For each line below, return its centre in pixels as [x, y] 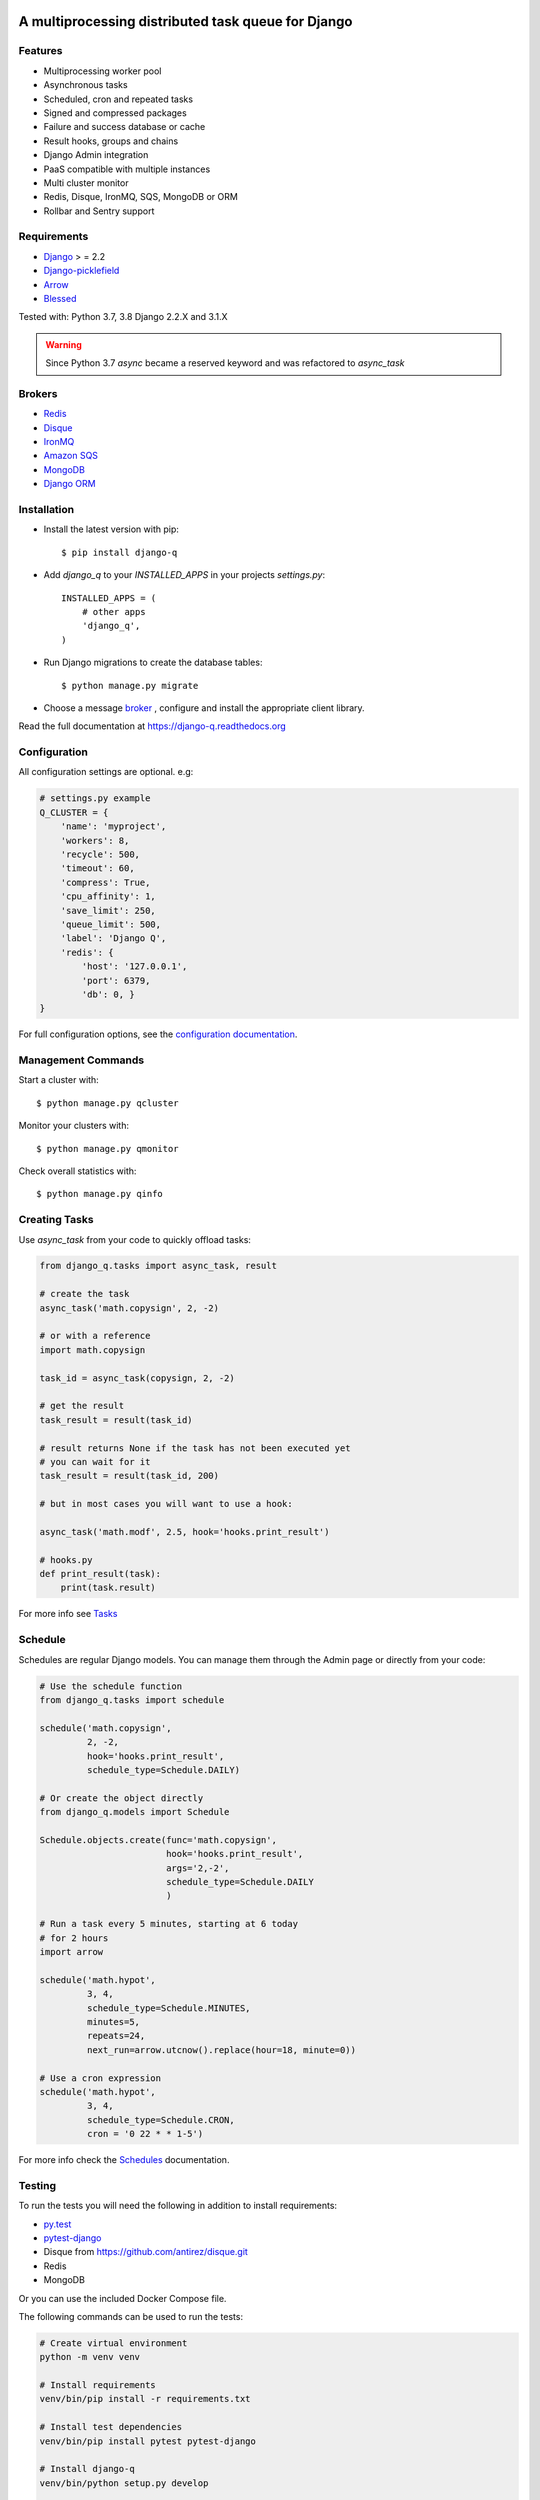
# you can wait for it [95, 1461]
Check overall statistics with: [77, 1171]
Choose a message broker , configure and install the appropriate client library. [204, 707]
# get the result [82, 1406]
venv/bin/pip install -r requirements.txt [145, 2399]
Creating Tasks [56, 1220]
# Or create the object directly [121, 1798]
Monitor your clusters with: [74, 1126]
